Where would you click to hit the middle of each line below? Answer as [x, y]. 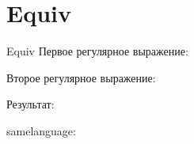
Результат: [30, 104]
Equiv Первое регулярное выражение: [97, 51]
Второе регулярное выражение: [81, 77]
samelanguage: [41, 130]
